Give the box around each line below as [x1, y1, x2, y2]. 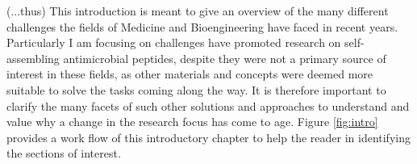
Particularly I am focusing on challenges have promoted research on [6, 34, 341, 51]
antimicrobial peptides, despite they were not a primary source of [63, 49, 386, 66]
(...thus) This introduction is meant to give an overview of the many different [6, 2, 389, 19]
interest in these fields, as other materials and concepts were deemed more [6, 65, 373, 82]
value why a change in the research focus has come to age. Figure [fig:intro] [6, 113, 378, 130]
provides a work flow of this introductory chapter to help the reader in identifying [6, 128, 411, 145]
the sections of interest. [6, 145, 121, 162]
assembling [6, 49, 60, 66]
